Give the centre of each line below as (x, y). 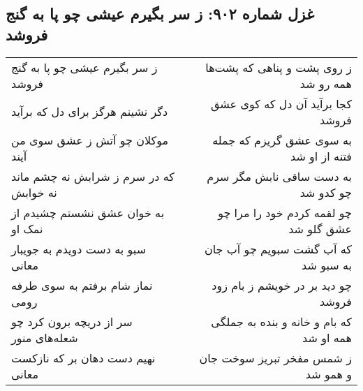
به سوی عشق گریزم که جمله (282, 140)
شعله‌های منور (45, 337)
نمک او (27, 228)
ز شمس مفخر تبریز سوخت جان (275, 357)
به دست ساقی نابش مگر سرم (279, 176)
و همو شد (328, 374)
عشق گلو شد (320, 228)
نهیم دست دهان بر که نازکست (83, 357)
